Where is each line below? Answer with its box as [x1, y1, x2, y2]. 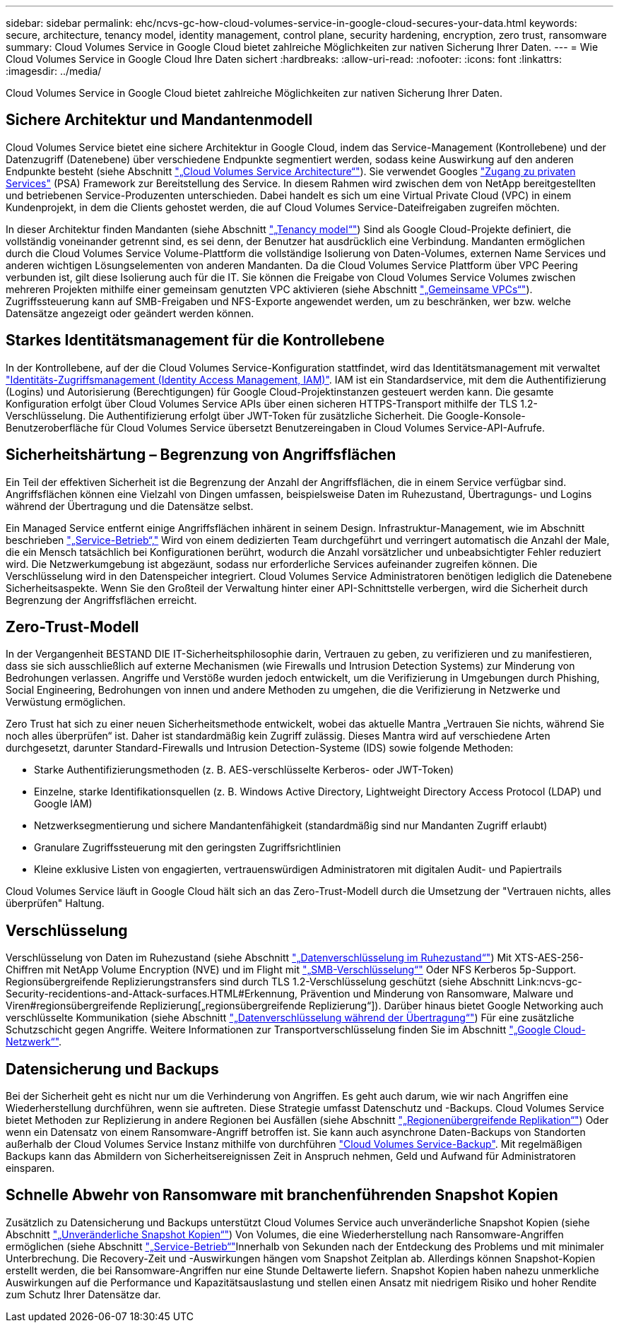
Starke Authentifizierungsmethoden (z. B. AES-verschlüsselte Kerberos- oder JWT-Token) [34, 764, 454, 776]
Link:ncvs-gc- [517, 976, 582, 988]
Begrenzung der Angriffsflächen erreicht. [6, 593, 197, 606]
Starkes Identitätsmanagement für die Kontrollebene [6, 331, 385, 350]
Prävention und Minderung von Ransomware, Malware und [300, 988, 574, 1000]
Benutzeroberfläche [6, 421, 98, 434]
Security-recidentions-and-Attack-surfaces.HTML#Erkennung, [6, 988, 298, 1000]
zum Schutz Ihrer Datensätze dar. [6, 1288, 161, 1300]
